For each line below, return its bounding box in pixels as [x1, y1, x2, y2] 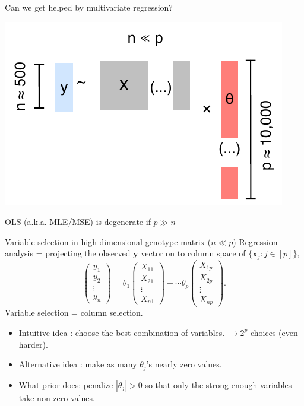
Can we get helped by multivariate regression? [5, 1, 173, 13]
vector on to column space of [141, 247, 246, 259]
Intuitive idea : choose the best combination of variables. [18, 326, 225, 338]
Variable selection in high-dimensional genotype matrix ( [5, 235, 211, 248]
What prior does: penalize [18, 378, 113, 391]
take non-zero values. [18, 391, 95, 404]
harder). [18, 338, 48, 350]
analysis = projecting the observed [5, 247, 131, 259]
